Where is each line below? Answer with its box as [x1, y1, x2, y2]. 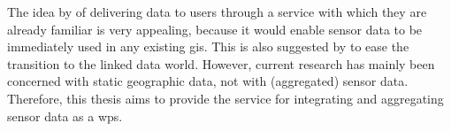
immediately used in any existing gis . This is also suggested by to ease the [7, 37, 409, 56]
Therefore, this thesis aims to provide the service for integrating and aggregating [7, 89, 444, 107]
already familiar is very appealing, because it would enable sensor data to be [7, 19, 423, 38]
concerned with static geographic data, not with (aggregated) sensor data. [7, 72, 409, 90]
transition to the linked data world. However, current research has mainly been [7, 54, 435, 73]
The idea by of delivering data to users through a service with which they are [7, 3, 427, 20]
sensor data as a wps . [7, 106, 123, 125]
